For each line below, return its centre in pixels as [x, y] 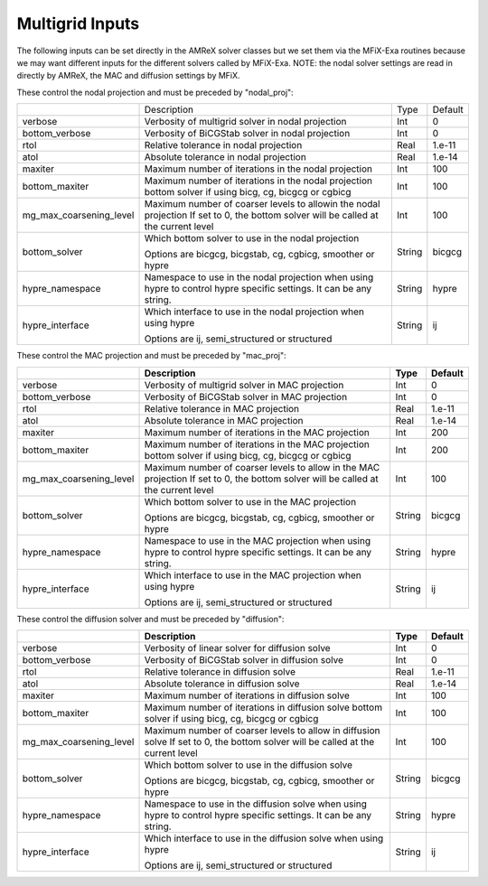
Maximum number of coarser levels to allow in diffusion [262, 730]
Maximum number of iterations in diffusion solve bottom [263, 707]
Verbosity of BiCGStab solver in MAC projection [246, 396]
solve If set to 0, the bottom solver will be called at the [259, 741]
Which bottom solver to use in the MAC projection [250, 501]
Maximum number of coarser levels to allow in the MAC [262, 467]
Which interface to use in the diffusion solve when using [264, 838]
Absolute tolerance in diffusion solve [222, 684]
